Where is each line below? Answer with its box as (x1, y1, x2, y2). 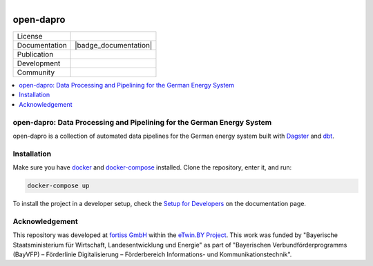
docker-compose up (27, 182, 90, 190)
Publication (17, 50, 54, 59)
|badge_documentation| (75, 41, 153, 50)
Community (17, 68, 55, 77)
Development (17, 59, 61, 68)
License (17, 32, 43, 41)
